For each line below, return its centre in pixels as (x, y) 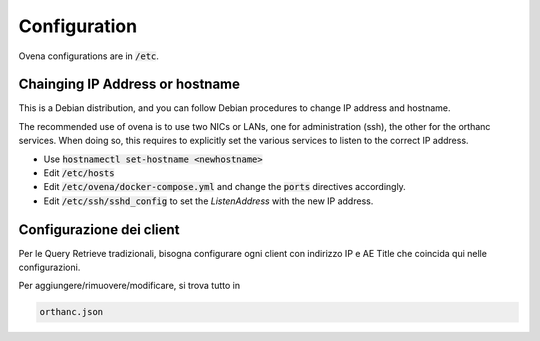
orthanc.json (71, 312)
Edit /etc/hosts (79, 173)
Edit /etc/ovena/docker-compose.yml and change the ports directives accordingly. (225, 187)
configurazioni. (49, 267)
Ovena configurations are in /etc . (89, 56)
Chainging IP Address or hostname (129, 84)
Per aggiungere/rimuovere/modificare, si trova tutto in (129, 286)
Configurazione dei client (99, 229)
